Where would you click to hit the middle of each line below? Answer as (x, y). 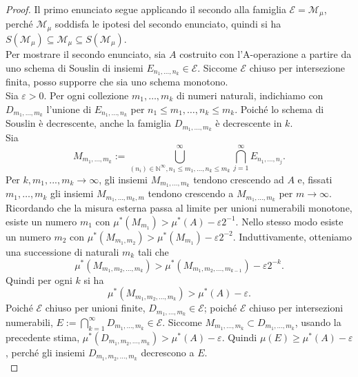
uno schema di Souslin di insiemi (74, 67)
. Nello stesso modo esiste (289, 221)
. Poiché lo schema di (279, 109)
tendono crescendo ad (239, 179)
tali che (153, 251)
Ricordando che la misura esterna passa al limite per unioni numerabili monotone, (179, 208)
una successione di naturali (62, 251)
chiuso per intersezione (297, 67)
